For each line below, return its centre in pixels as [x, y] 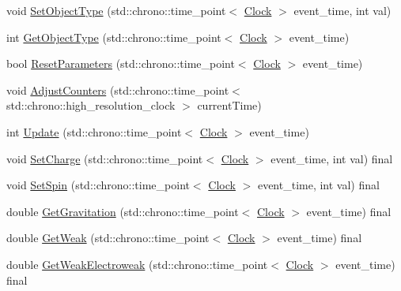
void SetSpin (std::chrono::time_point [98, 185]
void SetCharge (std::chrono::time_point [105, 158]
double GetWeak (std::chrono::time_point [108, 238]
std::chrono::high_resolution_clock [91, 105]
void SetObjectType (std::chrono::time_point [116, 10]
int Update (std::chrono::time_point [94, 131]
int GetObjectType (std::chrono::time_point [114, 37]
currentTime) [229, 105]
